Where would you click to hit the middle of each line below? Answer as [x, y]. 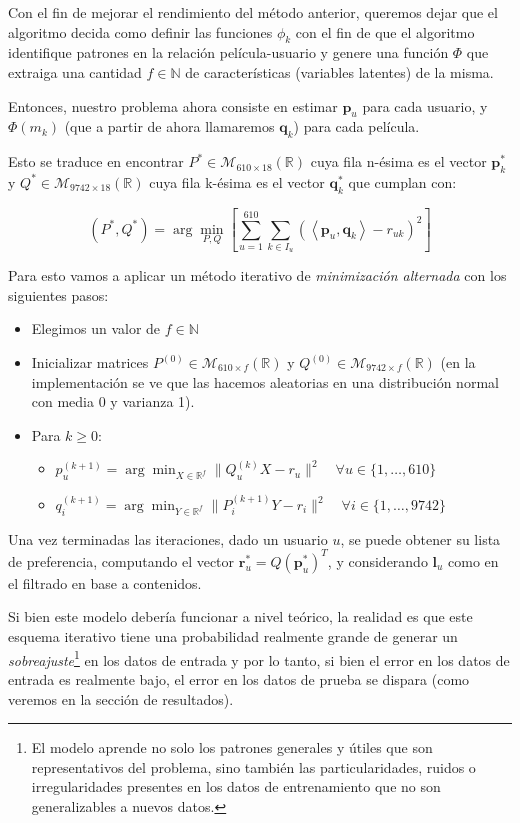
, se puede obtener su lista [420, 538]
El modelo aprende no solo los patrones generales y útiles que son [232, 747]
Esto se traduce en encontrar [96, 161]
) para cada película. [356, 126]
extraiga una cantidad [75, 71]
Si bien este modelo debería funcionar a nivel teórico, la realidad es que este [240, 616]
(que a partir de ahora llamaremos [169, 126]
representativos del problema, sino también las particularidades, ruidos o [253, 766]
